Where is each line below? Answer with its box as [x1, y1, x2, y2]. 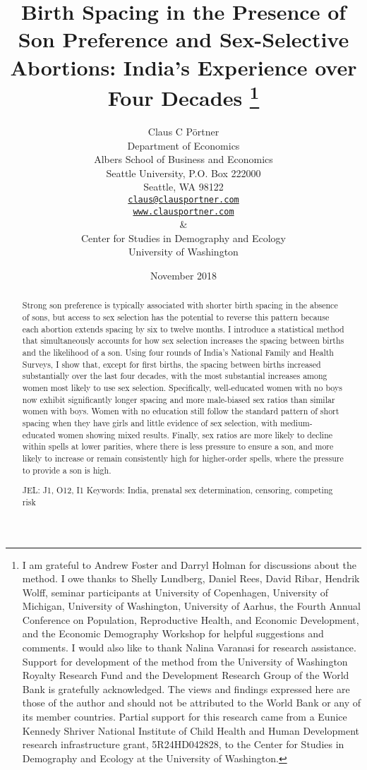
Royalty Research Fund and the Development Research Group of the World [22, 668, 349, 682]
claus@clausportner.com [128, 194, 239, 205]
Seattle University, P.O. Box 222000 [106, 165, 261, 180]
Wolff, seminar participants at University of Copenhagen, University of [22, 584, 329, 599]
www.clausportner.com [133, 206, 234, 217]
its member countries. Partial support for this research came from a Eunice [22, 709, 347, 724]
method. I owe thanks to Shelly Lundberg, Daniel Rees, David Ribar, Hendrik [22, 571, 360, 586]
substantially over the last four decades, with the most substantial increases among [22, 370, 327, 382]
